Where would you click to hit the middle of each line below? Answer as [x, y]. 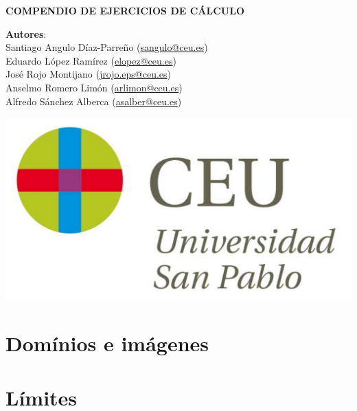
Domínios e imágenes [107, 343]
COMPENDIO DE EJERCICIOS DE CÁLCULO [125, 10]
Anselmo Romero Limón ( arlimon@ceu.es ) [94, 87]
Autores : [26, 33]
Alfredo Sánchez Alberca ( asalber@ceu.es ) [94, 101]
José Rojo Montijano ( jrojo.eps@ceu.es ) [89, 74]
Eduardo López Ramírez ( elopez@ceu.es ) [91, 60]
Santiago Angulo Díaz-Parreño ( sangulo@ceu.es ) [107, 47]
